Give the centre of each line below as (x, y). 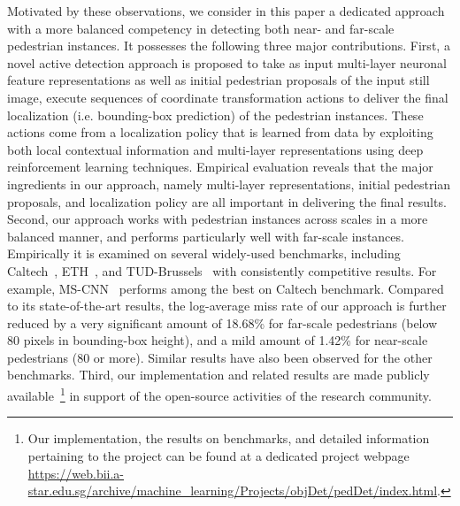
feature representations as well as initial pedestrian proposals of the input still (218, 80)
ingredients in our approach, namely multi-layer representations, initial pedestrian (229, 184)
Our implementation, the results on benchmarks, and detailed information (229, 438)
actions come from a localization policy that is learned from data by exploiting (220, 132)
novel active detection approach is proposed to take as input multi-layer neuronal (227, 62)
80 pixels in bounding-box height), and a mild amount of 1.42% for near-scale (218, 340)
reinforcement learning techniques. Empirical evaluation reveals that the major (220, 167)
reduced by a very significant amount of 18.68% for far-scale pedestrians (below (222, 322)
